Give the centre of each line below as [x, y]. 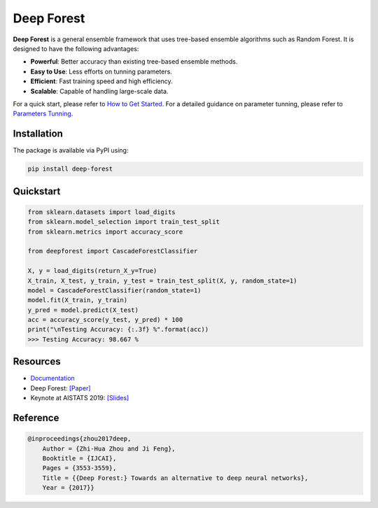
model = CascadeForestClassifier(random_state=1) [114, 290]
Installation [38, 134]
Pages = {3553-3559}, [79, 468]
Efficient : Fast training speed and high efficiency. [101, 81]
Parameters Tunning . [43, 114]
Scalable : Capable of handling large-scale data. [99, 91]
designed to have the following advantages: [76, 48]
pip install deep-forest [70, 169]
